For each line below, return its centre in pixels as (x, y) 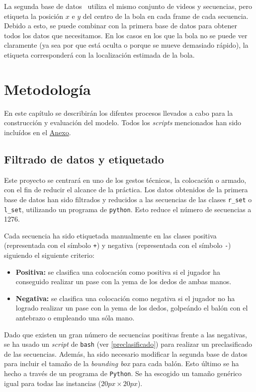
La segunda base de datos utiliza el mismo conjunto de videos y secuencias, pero (128, 6)
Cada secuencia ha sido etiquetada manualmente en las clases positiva (110, 235)
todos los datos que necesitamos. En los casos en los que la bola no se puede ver (126, 35)
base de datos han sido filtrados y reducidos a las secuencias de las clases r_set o (128, 199)
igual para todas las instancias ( (53, 383)
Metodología (47, 89)
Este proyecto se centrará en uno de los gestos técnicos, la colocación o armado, (125, 180)
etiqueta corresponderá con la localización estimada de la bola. (99, 54)
